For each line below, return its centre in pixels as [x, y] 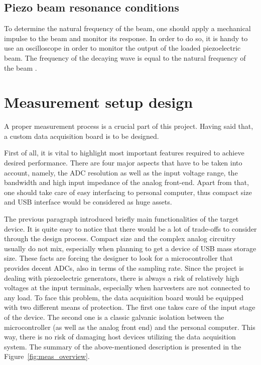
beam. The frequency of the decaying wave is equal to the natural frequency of [125, 57]
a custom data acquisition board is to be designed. [82, 136]
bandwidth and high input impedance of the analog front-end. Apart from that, [126, 182]
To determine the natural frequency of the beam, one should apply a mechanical [127, 28]
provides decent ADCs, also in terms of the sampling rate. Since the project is [124, 268]
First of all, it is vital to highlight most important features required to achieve [124, 153]
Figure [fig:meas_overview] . [47, 356]
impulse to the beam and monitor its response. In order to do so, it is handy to [126, 38]
